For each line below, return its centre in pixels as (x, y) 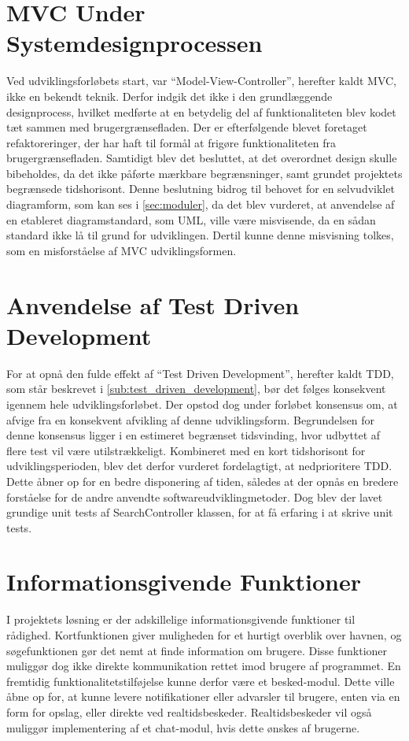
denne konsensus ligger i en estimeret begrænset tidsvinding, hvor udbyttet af (193, 435)
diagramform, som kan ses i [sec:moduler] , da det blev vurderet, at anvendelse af (201, 204)
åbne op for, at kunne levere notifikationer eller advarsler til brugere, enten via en (203, 697)
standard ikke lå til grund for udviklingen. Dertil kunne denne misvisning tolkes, (200, 235)
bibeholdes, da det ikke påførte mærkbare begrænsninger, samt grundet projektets (204, 173)
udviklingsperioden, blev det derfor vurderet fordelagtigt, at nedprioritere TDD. (199, 466)
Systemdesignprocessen (134, 43)
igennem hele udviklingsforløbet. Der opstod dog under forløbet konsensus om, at (202, 404)
